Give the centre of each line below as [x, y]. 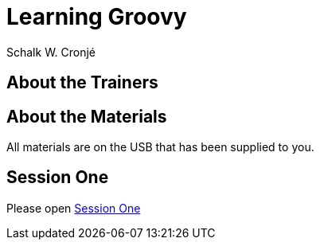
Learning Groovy [97, 17]
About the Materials [87, 116]
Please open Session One [74, 208]
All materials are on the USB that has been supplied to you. [160, 147]
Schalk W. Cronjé [51, 52]
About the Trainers [82, 83]
